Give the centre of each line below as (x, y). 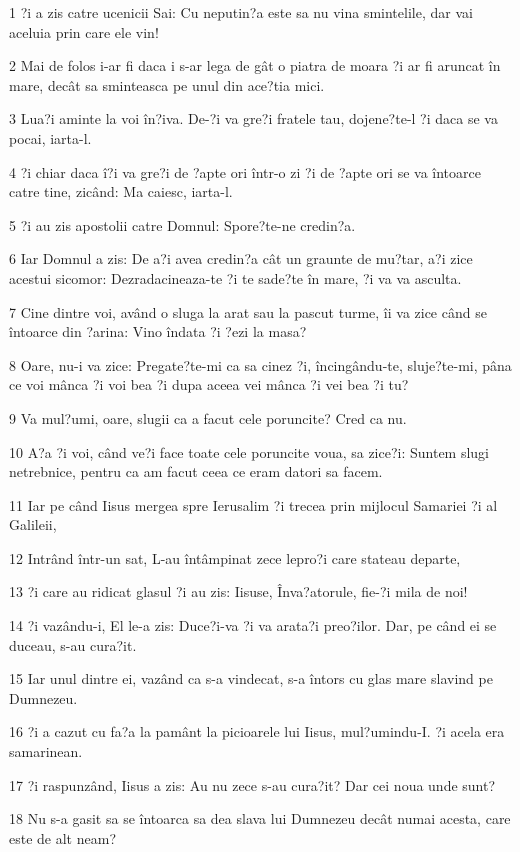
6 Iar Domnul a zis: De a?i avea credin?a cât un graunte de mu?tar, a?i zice (241, 258)
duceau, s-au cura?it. (73, 644)
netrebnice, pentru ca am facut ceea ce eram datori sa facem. (196, 471)
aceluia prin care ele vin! (84, 31)
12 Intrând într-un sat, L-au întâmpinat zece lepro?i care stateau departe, (235, 557)
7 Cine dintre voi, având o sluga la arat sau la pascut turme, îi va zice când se (248, 311)
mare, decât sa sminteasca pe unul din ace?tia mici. (167, 84)
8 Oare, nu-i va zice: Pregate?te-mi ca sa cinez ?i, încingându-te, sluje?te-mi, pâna (260, 364)
